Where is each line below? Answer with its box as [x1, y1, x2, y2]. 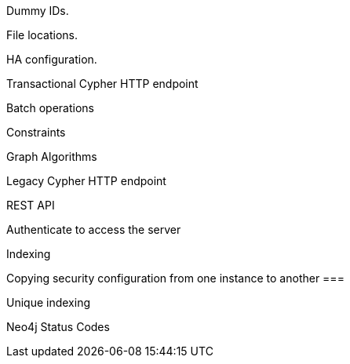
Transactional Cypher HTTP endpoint [6, 77, 199, 90]
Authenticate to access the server [6, 223, 181, 236]
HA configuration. [6, 53, 97, 66]
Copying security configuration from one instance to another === [6, 271, 345, 285]
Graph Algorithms [6, 150, 97, 163]
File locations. [6, 28, 78, 42]
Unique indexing [6, 296, 91, 309]
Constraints [6, 126, 66, 139]
